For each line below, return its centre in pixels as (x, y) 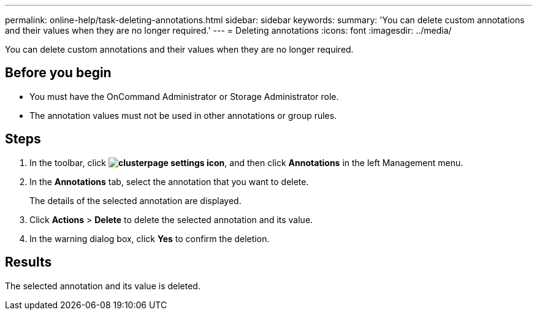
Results (29, 262)
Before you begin (58, 73)
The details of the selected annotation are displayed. (135, 200)
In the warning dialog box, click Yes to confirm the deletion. (150, 238)
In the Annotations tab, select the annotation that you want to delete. (169, 181)
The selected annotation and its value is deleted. (103, 286)
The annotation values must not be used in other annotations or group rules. (183, 115)
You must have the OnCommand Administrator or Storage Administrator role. (184, 96)
